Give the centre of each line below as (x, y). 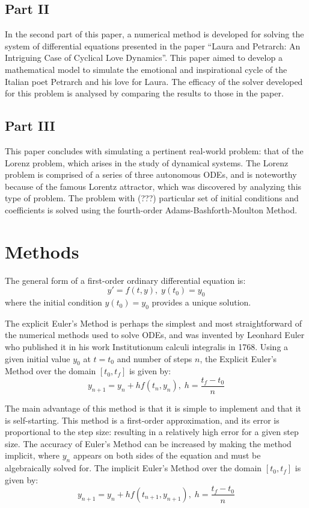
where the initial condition (54, 302)
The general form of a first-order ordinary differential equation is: (125, 280)
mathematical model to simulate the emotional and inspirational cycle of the (146, 69)
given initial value (38, 358)
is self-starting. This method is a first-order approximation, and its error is (142, 420)
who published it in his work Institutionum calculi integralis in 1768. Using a (147, 347)
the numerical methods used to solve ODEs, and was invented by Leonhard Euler (155, 335)
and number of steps (154, 358)
